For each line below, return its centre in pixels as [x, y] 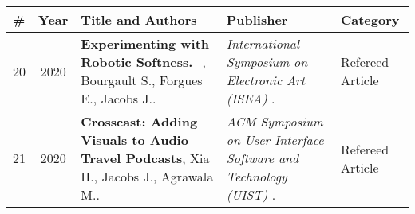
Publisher [257, 19]
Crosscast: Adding [139, 121]
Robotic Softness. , [144, 62]
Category [370, 19]
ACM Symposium [275, 121]
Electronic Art [266, 80]
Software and [263, 158]
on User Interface [275, 140]
